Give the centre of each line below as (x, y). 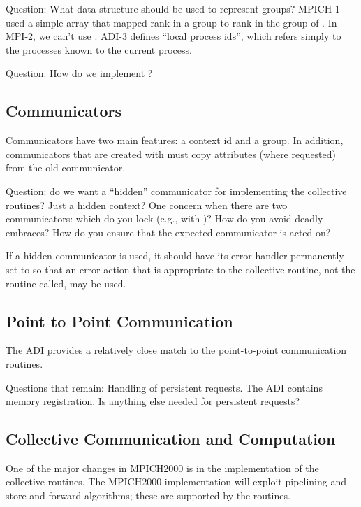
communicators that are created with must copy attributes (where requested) (171, 153)
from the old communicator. (66, 167)
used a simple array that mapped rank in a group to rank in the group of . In (171, 22)
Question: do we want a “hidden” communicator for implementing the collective (176, 191)
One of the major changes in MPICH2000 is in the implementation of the (162, 467)
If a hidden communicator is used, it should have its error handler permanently (175, 256)
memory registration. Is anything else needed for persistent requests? (153, 401)
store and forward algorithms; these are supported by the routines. (148, 495)
